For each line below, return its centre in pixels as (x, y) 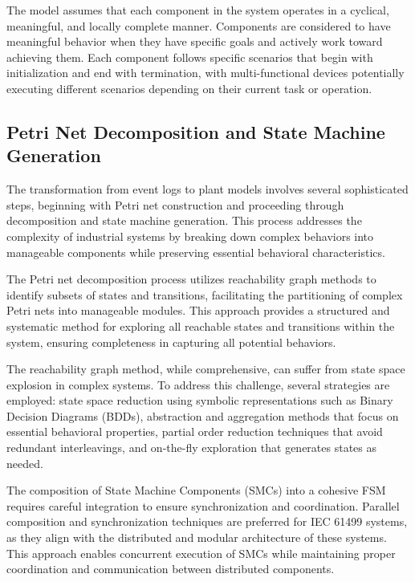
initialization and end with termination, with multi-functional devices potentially (205, 73)
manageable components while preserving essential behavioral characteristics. (196, 252)
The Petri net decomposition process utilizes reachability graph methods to (191, 279)
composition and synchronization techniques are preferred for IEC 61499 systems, (207, 521)
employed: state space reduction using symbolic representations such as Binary (200, 400)
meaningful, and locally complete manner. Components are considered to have (199, 25)
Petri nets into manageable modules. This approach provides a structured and (198, 310)
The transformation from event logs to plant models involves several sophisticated (207, 189)
